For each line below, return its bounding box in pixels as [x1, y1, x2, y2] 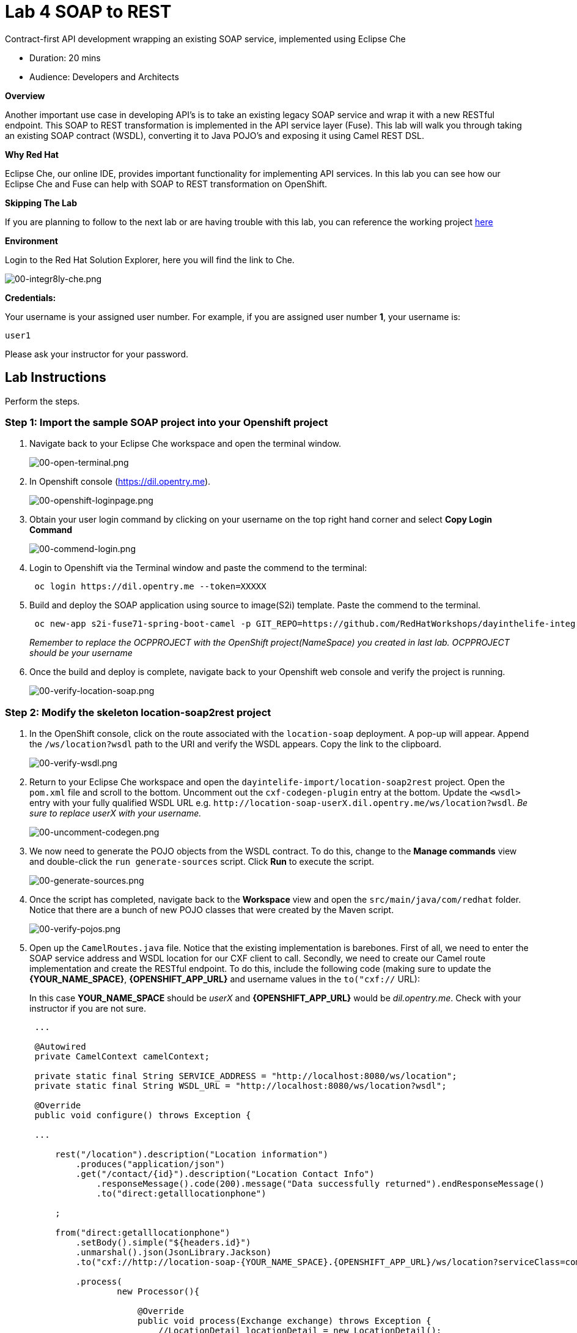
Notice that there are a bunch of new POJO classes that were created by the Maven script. [29, 905, 394, 916]
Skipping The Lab [5, 197, 77, 208]
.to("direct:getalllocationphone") [96, 1189, 266, 1199]
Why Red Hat [5, 149, 59, 160]
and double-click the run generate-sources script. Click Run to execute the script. [29, 856, 375, 867]
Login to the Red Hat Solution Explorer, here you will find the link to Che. [5, 254, 295, 265]
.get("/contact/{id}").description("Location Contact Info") [75, 1169, 375, 1179]
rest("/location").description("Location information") [55, 1149, 328, 1160]
